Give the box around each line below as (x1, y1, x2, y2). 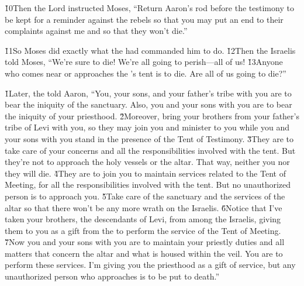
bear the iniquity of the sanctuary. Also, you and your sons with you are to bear (5, 98, 292, 111)
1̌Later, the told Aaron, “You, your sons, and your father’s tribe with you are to (5, 87, 292, 99)
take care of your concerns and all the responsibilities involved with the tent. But (5, 144, 296, 156)
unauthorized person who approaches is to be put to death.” (5, 270, 220, 282)
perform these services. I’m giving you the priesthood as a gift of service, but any (5, 259, 296, 271)
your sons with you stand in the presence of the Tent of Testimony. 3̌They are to (5, 132, 293, 144)
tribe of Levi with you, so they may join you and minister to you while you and (5, 121, 289, 133)
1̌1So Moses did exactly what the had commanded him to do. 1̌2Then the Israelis (5, 44, 296, 56)
